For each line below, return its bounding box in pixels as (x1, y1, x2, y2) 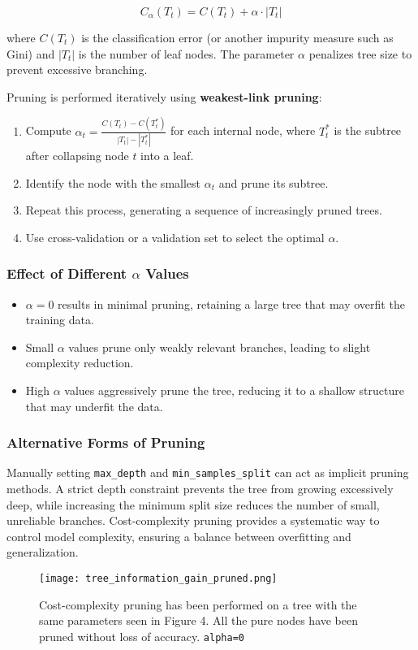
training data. (25, 311, 94, 328)
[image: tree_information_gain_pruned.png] (39, 573, 278, 584)
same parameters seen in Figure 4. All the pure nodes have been (39, 612, 359, 629)
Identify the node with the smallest (25, 174, 201, 191)
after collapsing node (25, 147, 129, 163)
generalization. (6, 544, 79, 561)
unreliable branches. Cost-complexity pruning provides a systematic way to (6, 512, 380, 529)
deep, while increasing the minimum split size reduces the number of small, (6, 496, 380, 513)
